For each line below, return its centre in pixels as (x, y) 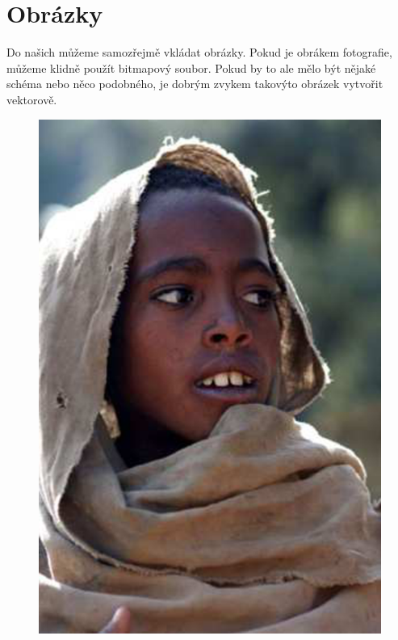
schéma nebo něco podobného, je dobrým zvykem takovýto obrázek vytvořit (195, 84)
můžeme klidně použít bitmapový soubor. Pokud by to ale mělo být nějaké (191, 67)
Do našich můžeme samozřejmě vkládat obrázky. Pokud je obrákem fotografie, (199, 52)
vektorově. (32, 99)
